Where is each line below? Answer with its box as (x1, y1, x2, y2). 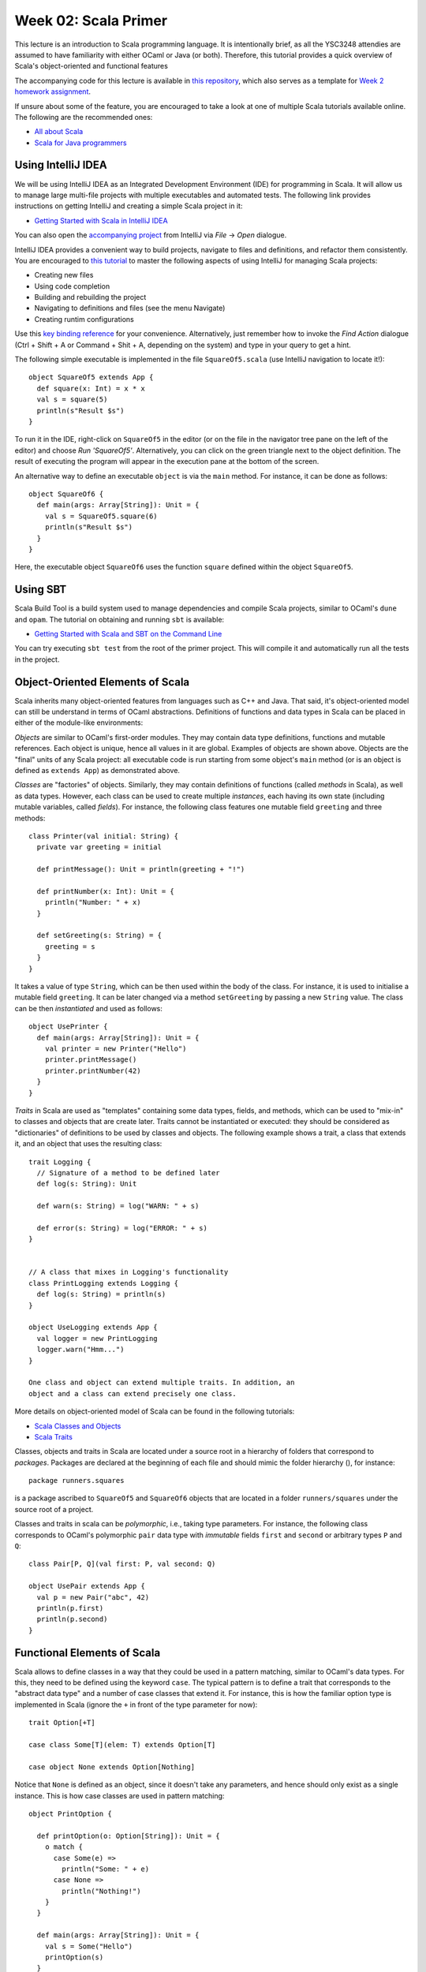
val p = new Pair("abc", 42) (36, 1593, 150, 1601)
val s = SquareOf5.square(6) (44, 511, 158, 521)
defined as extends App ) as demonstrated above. (14, 766, 181, 775)
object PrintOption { (28, 1809, 112, 1818)
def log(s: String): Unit (36, 1179, 137, 1189)
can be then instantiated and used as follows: (14, 1003, 163, 1013)
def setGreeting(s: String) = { (36, 931, 162, 940)
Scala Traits (34, 1432, 73, 1441)
